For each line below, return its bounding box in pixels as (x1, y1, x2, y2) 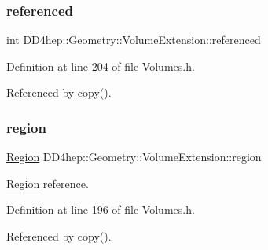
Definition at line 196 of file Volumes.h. (6, 201, 195, 218)
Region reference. (6, 175, 89, 191)
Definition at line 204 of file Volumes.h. (6, 57, 195, 74)
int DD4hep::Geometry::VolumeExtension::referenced (6, 31, 261, 48)
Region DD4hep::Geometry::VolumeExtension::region (6, 149, 262, 165)
